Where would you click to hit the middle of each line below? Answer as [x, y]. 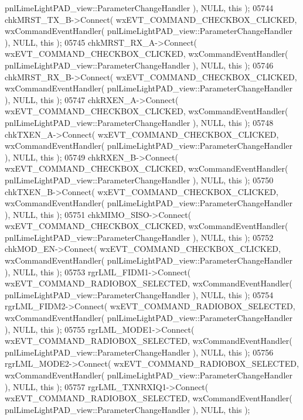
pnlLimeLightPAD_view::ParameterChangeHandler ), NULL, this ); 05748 [139, 122]
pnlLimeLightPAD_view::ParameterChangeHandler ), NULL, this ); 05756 [139, 352]
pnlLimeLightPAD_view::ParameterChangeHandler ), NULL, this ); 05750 [139, 180]
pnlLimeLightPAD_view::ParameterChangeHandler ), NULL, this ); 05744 [139, 8]
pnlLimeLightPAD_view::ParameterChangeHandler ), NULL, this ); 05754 [139, 294]
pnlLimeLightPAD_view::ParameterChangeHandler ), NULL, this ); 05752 [139, 237]
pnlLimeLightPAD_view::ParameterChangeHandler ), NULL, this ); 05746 [139, 65]
